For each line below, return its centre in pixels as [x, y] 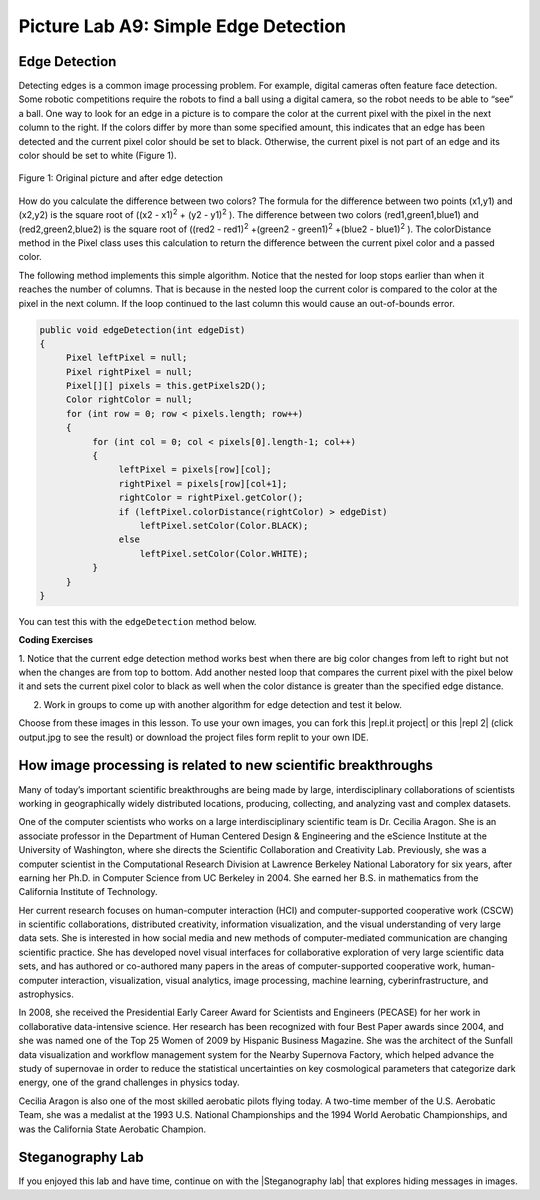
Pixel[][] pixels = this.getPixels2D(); [166, 386]
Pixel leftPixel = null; [126, 358]
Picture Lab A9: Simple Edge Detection [182, 26]
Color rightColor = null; [129, 399]
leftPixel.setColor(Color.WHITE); [224, 553]
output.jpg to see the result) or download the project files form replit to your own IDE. [193, 737]
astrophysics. [46, 994]
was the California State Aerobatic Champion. [112, 1129]
